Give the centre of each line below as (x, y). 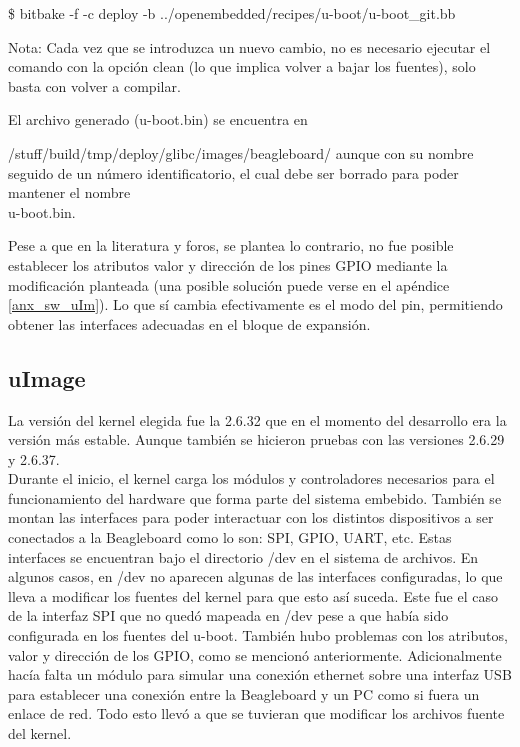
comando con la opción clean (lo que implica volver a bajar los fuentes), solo (242, 66)
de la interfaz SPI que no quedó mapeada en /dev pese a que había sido (228, 615)
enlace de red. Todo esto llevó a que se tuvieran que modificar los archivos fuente (256, 713)
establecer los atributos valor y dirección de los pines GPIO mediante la (228, 264)
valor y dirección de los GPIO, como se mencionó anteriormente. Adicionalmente (255, 654)
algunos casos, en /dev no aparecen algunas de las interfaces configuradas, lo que (255, 576)
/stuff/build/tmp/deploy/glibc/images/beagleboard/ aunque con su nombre (241, 152)
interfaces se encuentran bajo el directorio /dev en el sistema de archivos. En (243, 556)
